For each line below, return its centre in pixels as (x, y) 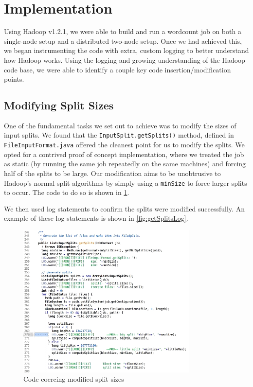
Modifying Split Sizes (59, 105)
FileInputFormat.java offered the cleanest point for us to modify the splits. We (124, 145)
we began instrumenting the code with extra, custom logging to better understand (126, 50)
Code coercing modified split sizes (74, 379)
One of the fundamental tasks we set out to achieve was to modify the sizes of (120, 125)
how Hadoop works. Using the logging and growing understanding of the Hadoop (125, 60)
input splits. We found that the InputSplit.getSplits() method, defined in (119, 135)
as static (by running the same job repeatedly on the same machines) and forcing (125, 164)
